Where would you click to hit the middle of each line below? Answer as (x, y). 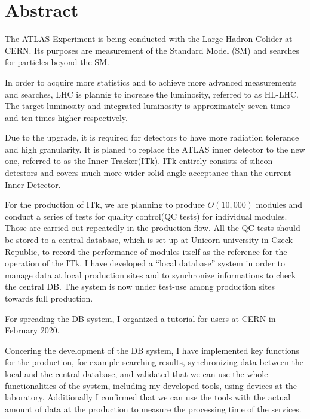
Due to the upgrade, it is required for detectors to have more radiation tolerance (152, 137)
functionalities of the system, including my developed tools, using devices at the (151, 385)
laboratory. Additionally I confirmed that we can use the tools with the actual (148, 397)
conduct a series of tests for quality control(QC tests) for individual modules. (146, 216)
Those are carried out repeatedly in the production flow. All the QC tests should (153, 228)
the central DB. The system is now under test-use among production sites (140, 286)
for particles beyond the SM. (57, 62)
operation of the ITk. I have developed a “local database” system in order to (145, 263)
